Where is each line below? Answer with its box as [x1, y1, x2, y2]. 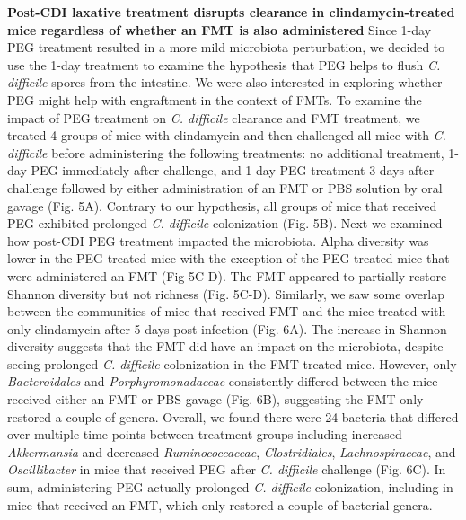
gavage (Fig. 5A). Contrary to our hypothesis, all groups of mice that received [7, 196, 437, 215]
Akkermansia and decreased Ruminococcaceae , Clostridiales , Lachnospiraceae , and [7, 442, 456, 461]
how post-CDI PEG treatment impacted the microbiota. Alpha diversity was [7, 231, 429, 250]
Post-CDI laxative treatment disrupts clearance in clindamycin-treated [7, 3, 455, 21]
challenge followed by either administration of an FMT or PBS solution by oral [7, 178, 443, 197]
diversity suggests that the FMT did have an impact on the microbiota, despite [7, 337, 444, 356]
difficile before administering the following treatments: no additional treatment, [7, 143, 444, 162]
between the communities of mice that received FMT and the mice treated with [7, 302, 446, 321]
